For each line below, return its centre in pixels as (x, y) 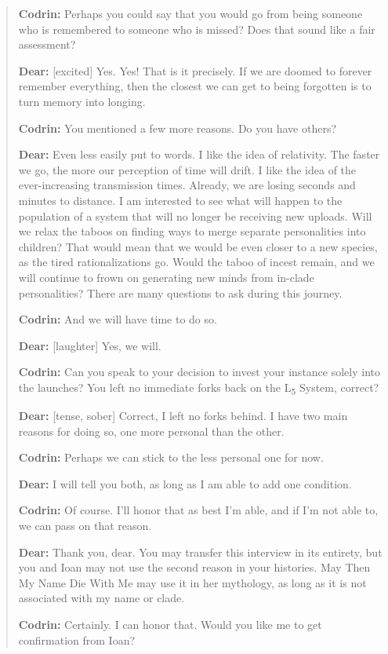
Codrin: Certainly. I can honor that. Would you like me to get (170, 624)
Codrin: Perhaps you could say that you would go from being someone (190, 13)
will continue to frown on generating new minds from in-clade (166, 277)
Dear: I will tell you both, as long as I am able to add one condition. (185, 483)
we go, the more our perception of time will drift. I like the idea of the (187, 169)
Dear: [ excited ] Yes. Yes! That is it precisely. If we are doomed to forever (195, 70)
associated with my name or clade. (102, 598)
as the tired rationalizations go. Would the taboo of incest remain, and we (196, 262)
